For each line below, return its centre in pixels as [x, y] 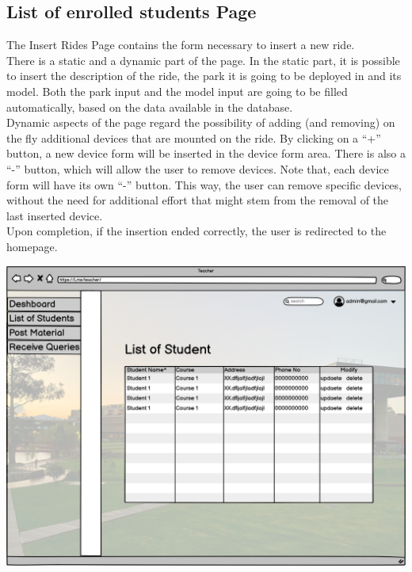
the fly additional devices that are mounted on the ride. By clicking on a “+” [194, 137]
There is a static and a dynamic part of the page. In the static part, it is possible [203, 60]
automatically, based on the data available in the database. [150, 107]
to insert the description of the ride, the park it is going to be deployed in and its [204, 76]
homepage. [32, 246]
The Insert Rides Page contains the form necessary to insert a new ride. [181, 45]
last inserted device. [55, 215]
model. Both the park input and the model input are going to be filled [177, 91]
